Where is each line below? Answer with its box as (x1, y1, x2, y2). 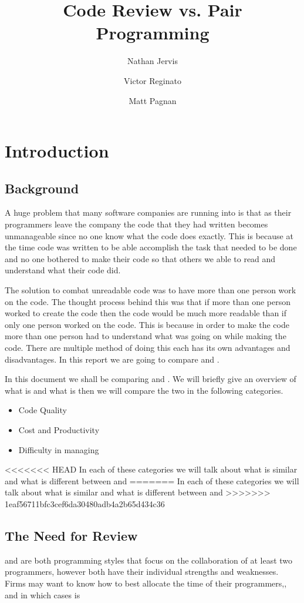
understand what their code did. (5, 264, 121, 276)
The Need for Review (5, 526, 138, 544)
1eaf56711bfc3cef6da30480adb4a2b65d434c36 (5, 497, 165, 510)
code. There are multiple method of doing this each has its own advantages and (5, 341, 291, 354)
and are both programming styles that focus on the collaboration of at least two (5, 554, 293, 566)
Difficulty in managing (18, 443, 99, 455)
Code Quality (18, 404, 67, 416)
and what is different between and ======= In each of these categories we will (5, 474, 299, 487)
